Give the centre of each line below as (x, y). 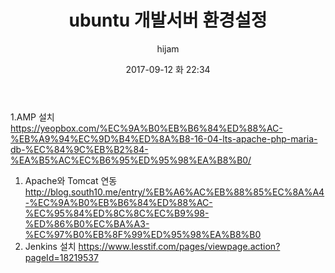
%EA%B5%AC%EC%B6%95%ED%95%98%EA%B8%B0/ (131, 160)
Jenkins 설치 (50, 246)
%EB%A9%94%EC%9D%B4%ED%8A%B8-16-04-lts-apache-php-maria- (164, 138)
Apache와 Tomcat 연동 (71, 180)
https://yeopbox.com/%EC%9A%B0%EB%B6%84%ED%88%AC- (146, 128)
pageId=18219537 (61, 257)
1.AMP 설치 (32, 117)
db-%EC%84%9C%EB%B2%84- (79, 149)
